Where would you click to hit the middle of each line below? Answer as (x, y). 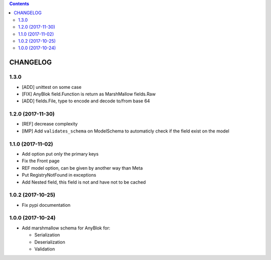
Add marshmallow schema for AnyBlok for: (66, 228)
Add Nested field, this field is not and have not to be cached (84, 182)
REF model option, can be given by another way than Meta (82, 168)
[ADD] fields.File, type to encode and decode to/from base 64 (86, 101)
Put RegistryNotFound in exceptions (59, 175)
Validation (45, 249)
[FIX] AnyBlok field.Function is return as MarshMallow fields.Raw (89, 94)
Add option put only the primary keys (60, 154)
